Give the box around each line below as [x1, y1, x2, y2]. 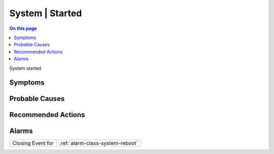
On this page [9, 25, 37, 31]
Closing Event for [12, 140, 54, 147]
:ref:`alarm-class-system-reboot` [59, 140, 138, 147]
